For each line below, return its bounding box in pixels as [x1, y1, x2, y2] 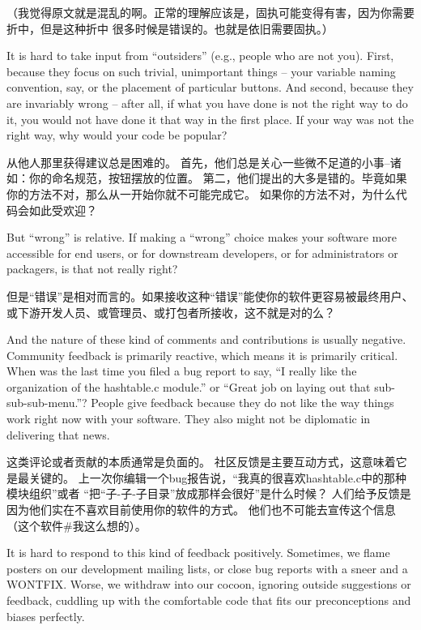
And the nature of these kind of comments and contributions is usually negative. [6, 331, 406, 348]
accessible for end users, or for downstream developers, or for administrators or [6, 244, 398, 261]
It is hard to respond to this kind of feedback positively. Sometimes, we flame [6, 544, 390, 561]
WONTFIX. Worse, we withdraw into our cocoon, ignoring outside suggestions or [6, 576, 411, 593]
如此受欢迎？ [28, 201, 97, 218]
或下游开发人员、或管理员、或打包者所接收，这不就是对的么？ [6, 303, 335, 320]
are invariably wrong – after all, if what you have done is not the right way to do [6, 94, 408, 111]
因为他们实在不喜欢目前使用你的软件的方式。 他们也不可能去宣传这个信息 [6, 501, 396, 518]
